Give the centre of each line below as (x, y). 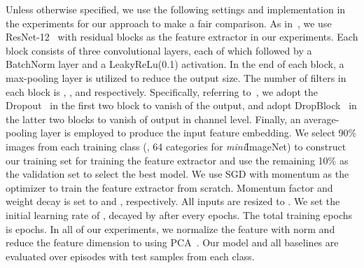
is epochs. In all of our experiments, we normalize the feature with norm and (170, 228)
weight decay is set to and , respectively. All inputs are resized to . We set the (173, 201)
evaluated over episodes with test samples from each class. (130, 256)
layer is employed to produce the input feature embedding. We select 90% (198, 133)
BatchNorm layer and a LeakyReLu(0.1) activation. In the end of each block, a (175, 64)
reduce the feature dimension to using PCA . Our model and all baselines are (172, 242)
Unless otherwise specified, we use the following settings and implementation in (176, 9)
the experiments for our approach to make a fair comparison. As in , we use (169, 23)
